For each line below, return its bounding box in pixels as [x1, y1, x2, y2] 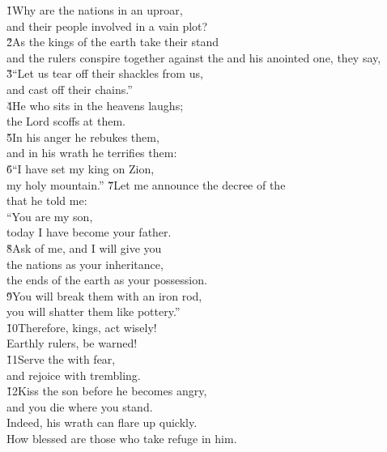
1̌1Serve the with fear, [6, 351, 116, 368]
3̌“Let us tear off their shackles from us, [6, 65, 203, 82]
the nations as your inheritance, [6, 255, 164, 272]
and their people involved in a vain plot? [6, 17, 208, 34]
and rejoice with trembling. [6, 366, 141, 383]
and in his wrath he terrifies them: [6, 144, 177, 161]
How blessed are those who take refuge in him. [6, 430, 237, 447]
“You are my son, [6, 207, 93, 224]
